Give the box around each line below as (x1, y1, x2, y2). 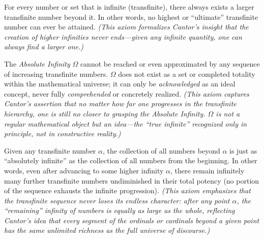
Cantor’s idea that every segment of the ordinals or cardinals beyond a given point (4, 215, 259, 225)
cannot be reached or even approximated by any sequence (80, 58, 260, 69)
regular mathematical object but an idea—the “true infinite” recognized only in (4, 118, 247, 129)
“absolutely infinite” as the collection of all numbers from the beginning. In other (4, 155, 257, 166)
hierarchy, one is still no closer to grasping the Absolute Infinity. (4, 108, 206, 118)
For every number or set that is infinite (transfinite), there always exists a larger (4, 2, 254, 12)
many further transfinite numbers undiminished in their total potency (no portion (4, 175, 259, 186)
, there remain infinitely (170, 165, 245, 175)
